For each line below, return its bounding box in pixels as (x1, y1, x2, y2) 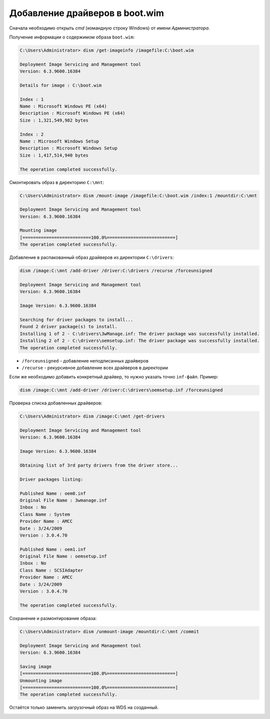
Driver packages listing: (19, 476, 83, 482)
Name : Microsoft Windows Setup (19, 138, 99, 144)
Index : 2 (19, 131, 44, 137)
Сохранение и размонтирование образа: (9, 615, 97, 621)
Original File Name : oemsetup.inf (19, 553, 107, 559)
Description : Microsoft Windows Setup (19, 145, 117, 151)
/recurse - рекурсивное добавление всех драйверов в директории (21, 364, 168, 370)
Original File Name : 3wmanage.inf (19, 497, 107, 503)
